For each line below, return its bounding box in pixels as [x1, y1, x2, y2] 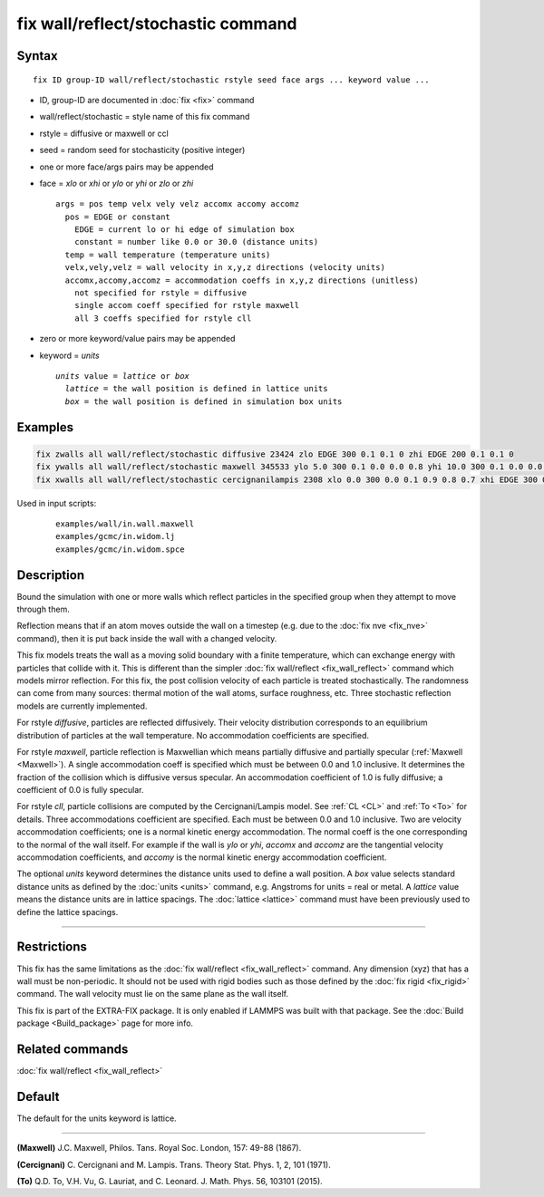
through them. [16, 603, 70, 614]
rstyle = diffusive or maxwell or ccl [39, 128, 170, 139]
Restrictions [16, 939, 88, 955]
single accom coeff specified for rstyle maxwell [73, 300, 299, 311]
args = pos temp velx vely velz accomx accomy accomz [55, 199, 299, 209]
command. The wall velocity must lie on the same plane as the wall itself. [16, 989, 289, 999]
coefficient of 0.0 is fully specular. [16, 785, 144, 796]
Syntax [16, 48, 58, 63]
